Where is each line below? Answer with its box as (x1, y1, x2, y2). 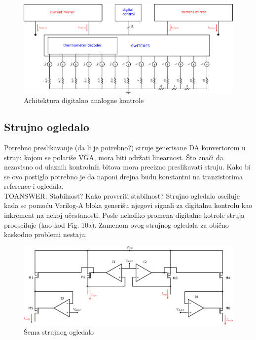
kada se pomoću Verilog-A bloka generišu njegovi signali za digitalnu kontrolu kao (4, 200, 253, 210)
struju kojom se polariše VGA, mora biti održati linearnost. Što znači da (4, 152, 223, 162)
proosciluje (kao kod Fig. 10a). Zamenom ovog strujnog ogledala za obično (4, 219, 229, 230)
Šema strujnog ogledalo (24, 327, 94, 337)
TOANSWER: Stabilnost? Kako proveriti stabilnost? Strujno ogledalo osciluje (4, 190, 240, 201)
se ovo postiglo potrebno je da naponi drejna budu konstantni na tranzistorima (4, 171, 243, 181)
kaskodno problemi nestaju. (4, 229, 87, 239)
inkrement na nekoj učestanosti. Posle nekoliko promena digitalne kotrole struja (4, 210, 245, 220)
